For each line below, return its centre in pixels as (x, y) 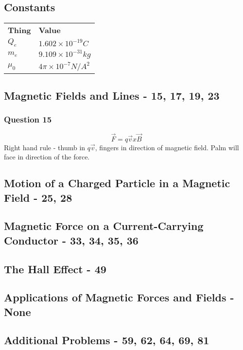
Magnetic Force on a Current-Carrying (104, 226)
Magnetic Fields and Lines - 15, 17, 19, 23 (112, 95)
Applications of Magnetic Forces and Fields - (119, 297)
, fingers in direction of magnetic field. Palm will (167, 147)
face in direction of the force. (47, 157)
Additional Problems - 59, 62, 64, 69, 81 (107, 340)
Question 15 (28, 119)
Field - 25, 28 (38, 197)
